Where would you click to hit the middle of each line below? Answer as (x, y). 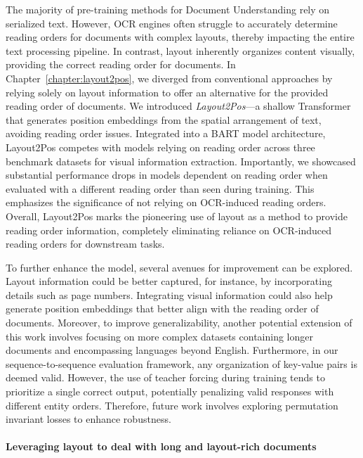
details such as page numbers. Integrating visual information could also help (169, 294)
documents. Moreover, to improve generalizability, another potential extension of (179, 323)
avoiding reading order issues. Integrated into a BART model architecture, (166, 133)
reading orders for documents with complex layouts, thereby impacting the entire (180, 37)
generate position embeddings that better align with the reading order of (162, 308)
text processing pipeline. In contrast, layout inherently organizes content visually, (180, 50)
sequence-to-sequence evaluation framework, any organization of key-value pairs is (181, 363)
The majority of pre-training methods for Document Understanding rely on (168, 9)
